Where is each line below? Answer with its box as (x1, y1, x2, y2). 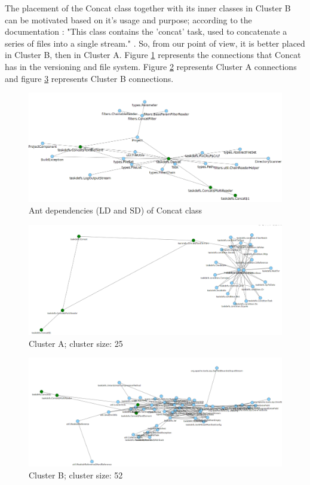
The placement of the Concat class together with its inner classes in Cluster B (5, 2, 291, 14)
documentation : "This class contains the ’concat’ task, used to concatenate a (5, 25, 287, 38)
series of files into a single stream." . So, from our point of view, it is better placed (5, 36, 305, 49)
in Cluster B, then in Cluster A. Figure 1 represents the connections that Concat (5, 48, 301, 61)
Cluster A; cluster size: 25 (29, 337, 123, 349)
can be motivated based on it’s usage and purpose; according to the (5, 13, 252, 26)
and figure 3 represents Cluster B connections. (5, 72, 174, 84)
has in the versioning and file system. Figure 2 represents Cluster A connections (5, 60, 297, 72)
